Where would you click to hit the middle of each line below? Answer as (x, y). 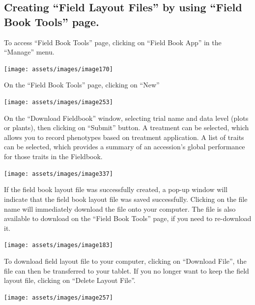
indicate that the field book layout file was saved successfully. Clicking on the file (126, 199)
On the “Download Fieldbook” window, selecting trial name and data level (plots (126, 118)
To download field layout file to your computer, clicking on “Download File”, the (125, 261)
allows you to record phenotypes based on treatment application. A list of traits (124, 137)
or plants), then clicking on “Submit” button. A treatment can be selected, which (127, 127)
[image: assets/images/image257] (58, 297)
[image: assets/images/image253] (58, 102)
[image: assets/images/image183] (58, 245)
